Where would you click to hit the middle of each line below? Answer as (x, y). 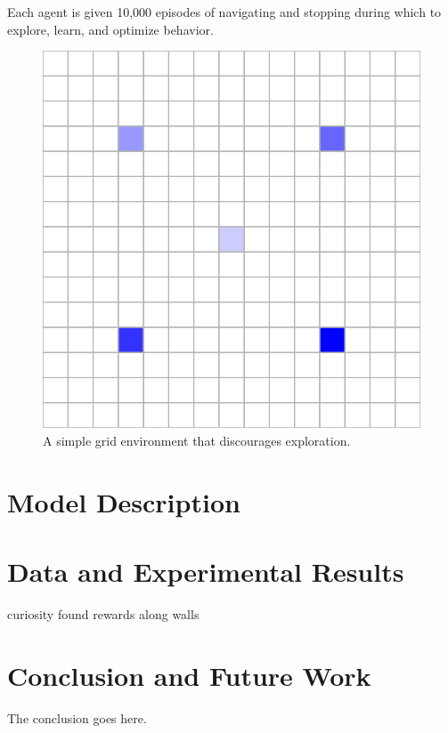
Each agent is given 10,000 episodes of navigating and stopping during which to (224, 12)
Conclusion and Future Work (189, 675)
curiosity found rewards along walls (103, 613)
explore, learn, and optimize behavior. (110, 29)
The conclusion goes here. (77, 717)
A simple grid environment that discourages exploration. (197, 440)
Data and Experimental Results (206, 571)
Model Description (124, 501)
